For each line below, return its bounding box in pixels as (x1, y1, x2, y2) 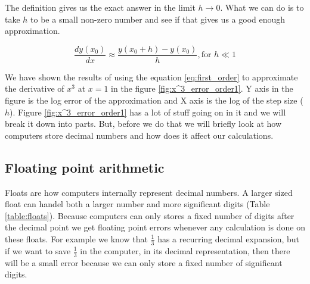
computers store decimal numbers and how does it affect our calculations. (5, 129, 274, 141)
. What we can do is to (220, 1, 304, 13)
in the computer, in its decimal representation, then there (80, 244, 290, 257)
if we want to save (5, 244, 71, 257)
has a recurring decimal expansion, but (157, 232, 300, 245)
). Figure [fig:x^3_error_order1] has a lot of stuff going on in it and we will (10, 105, 286, 118)
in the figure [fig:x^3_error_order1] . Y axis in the (111, 82, 293, 95)
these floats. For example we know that (5, 232, 148, 245)
